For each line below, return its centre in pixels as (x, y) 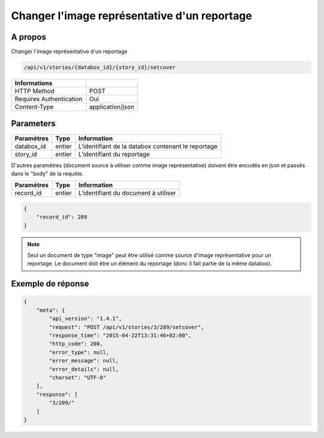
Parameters (33, 124)
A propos (28, 37)
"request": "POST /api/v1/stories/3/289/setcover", (127, 327)
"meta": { (51, 310)
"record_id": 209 (62, 217)
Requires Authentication (49, 99)
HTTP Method (34, 91)
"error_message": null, (84, 361)
